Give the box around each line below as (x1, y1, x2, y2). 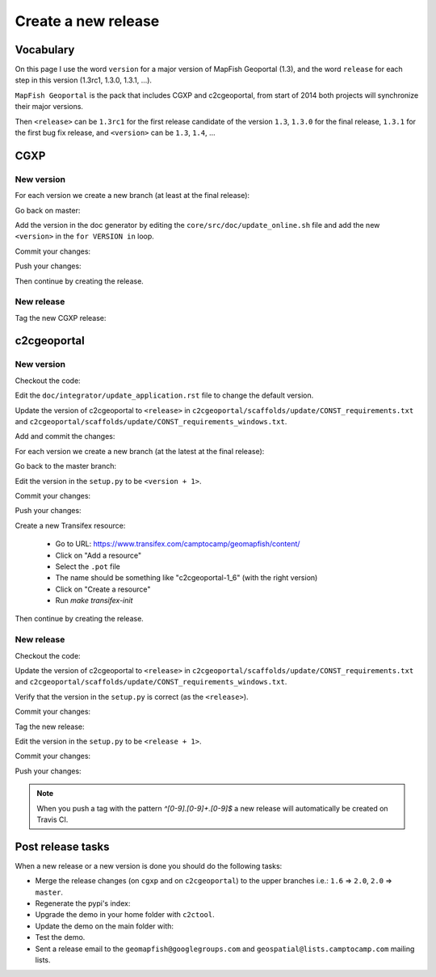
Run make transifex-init (55, 596, 133, 605)
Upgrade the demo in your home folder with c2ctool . (35, 910, 215, 920)
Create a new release (15, 12, 160, 30)
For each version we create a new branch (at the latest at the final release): (15, 446, 265, 456)
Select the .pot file (55, 562, 120, 571)
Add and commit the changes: (15, 432, 115, 441)
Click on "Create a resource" (55, 584, 151, 594)
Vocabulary (15, 43, 75, 57)
